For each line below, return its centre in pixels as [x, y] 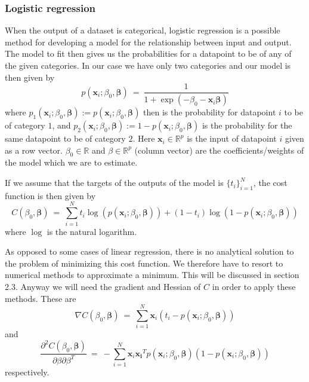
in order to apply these [254, 286]
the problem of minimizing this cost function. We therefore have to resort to [144, 263]
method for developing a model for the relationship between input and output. [148, 42]
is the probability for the [247, 125]
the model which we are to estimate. [71, 162]
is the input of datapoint [232, 138]
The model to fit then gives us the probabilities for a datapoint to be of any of [148, 54]
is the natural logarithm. [92, 231]
